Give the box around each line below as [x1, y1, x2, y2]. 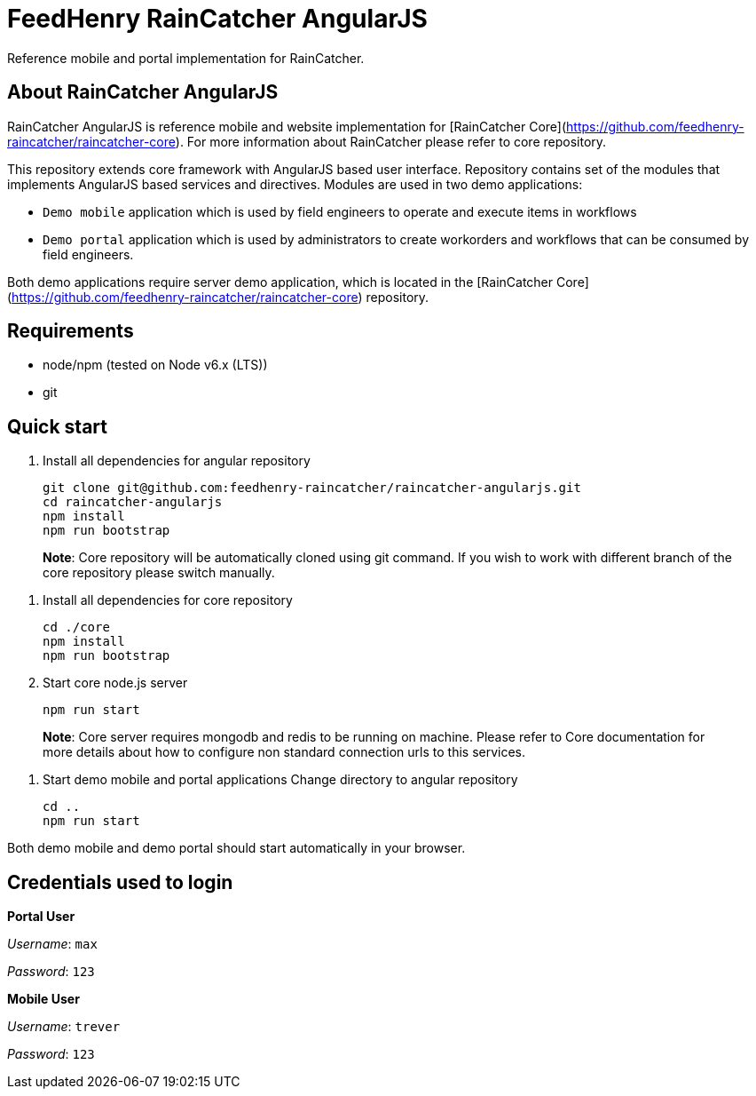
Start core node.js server [43, 675, 188, 691]
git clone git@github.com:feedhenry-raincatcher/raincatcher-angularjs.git [43, 480, 581, 496]
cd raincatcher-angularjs [43, 495, 223, 510]
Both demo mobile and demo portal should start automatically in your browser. [7, 840, 466, 856]
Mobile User [7, 991, 80, 1007]
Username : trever [7, 1019, 121, 1035]
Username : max [7, 936, 98, 952]
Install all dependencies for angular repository [43, 453, 311, 469]
